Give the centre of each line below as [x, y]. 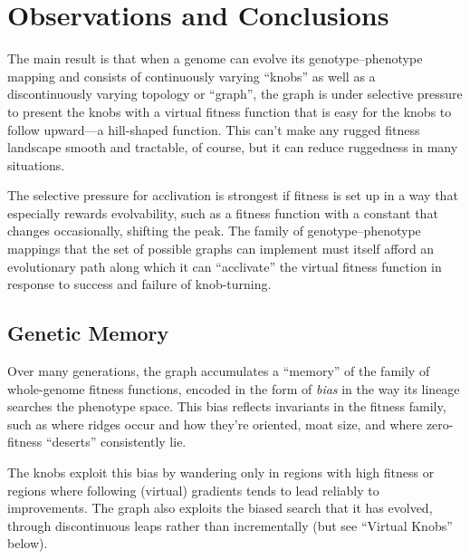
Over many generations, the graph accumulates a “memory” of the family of [219, 371]
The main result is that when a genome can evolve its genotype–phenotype [215, 58]
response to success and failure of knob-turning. [139, 284]
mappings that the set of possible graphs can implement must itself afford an [221, 249]
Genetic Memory [88, 333]
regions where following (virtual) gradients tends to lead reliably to [193, 490]
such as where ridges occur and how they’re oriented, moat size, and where [215, 424]
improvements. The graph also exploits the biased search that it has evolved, [220, 508]
